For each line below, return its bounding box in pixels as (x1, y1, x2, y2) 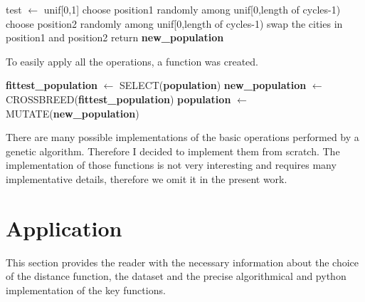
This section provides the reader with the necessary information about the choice (6, 254, 359, 269)
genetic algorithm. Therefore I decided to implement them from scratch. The (6, 143, 340, 158)
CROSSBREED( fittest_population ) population (6, 91, 231, 106)
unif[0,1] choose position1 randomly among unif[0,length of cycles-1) (43, 2, 341, 16)
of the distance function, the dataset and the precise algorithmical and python (6, 269, 347, 283)
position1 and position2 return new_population (6, 30, 224, 45)
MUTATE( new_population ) (6, 105, 139, 120)
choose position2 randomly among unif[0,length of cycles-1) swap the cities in (6, 16, 343, 31)
